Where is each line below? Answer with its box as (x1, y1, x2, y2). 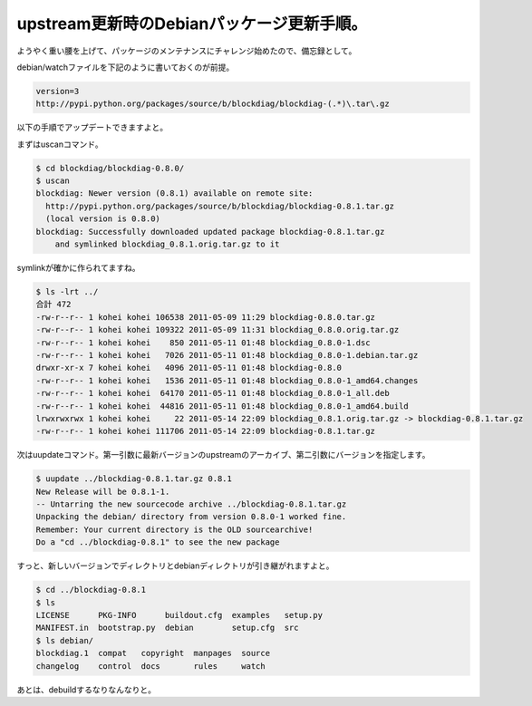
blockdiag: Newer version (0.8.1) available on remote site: (35, 189, 314, 198)
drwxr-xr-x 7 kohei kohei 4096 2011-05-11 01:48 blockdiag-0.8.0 (35, 363, 343, 373)
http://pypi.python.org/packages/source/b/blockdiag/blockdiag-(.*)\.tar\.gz (35, 99, 390, 109)
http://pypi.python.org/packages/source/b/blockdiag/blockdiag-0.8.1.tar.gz (45, 200, 394, 211)
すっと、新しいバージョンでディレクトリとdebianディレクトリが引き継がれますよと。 (16, 560, 334, 571)
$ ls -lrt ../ (35, 286, 99, 296)
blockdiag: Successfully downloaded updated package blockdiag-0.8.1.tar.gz (35, 227, 385, 237)
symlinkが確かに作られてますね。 (16, 263, 140, 273)
